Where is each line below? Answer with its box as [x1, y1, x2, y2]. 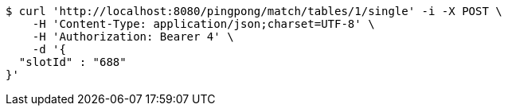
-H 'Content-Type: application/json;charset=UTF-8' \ [32, 17, 375, 30]
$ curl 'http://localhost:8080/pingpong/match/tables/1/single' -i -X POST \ [6, 5, 502, 17]
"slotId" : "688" [18, 56, 127, 68]
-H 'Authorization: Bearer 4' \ [32, 30, 234, 43]
